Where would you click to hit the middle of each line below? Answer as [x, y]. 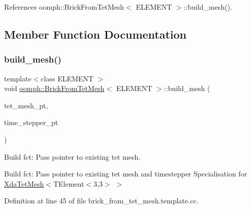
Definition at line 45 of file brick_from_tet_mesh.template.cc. [101, 201]
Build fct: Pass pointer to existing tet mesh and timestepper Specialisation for [126, 174]
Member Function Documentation [96, 34]
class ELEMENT [67, 78]
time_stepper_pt [31, 122]
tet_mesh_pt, [26, 105]
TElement [69, 183]
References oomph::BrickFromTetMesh [64, 7]
